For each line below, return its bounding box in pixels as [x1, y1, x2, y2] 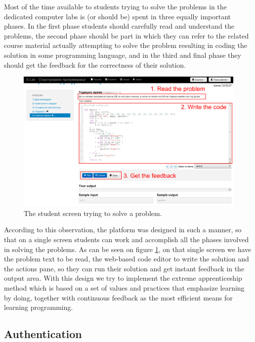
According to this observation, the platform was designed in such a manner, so [4, 224, 242, 235]
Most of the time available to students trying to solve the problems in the [4, 1, 227, 11]
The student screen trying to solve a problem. [24, 208, 162, 218]
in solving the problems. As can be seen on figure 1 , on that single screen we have [4, 244, 252, 254]
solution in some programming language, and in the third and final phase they [4, 49, 241, 60]
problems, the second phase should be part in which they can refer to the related [4, 30, 249, 41]
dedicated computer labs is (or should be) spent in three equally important [4, 11, 231, 21]
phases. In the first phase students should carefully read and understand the [4, 21, 234, 31]
